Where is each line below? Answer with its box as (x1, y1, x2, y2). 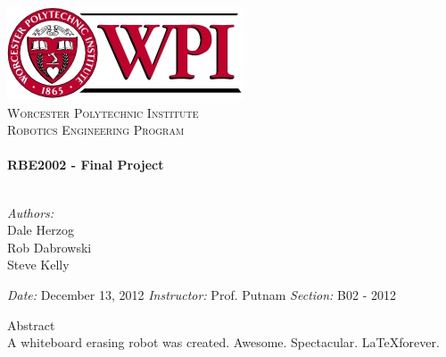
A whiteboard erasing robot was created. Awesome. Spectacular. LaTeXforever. (7, 333, 440, 352)
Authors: (7, 203, 54, 221)
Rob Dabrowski (7, 237, 92, 256)
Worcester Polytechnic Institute (7, 103, 199, 121)
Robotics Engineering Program (7, 120, 185, 139)
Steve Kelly (7, 255, 70, 274)
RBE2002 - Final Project (7, 155, 164, 174)
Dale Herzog (7, 220, 74, 239)
